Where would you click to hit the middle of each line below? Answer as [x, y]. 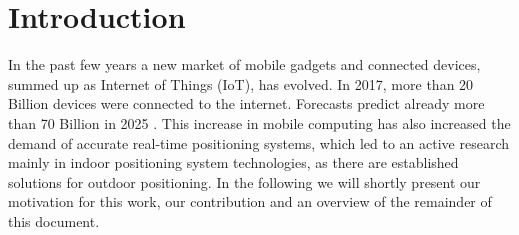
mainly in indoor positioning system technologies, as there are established [233, 162]
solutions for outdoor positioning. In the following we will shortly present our [244, 181]
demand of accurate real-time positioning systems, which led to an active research [258, 142]
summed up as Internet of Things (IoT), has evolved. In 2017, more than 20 [241, 83]
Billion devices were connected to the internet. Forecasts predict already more [246, 103]
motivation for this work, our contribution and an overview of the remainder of [250, 201]
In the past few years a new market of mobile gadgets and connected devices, [244, 64]
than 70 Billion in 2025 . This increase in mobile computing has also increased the [259, 122]
